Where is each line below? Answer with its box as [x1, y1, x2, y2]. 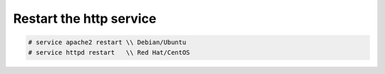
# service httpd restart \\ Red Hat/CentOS [28, 48, 190, 56]
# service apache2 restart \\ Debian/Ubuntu [28, 38, 187, 46]
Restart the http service [13, 11, 157, 26]
